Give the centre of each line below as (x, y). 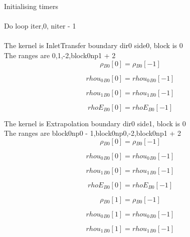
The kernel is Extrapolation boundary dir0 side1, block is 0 (95, 123)
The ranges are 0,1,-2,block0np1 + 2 (60, 55)
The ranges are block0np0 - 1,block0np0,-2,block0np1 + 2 (92, 133)
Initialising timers (31, 6)
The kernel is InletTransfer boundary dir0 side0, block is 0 (93, 45)
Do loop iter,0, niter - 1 (40, 26)
